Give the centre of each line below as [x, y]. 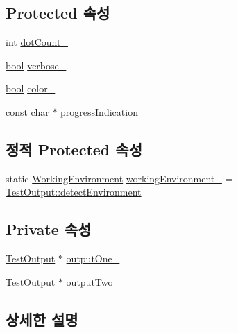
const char [27, 111]
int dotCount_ [37, 42]
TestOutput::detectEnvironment [74, 192]
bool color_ [31, 88]
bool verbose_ [36, 65]
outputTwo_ [93, 281]
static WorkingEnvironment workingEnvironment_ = [119, 178]
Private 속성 [49, 229]
